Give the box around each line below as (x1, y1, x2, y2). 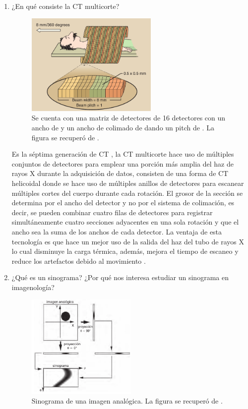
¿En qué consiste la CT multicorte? (11, 1, 120, 11)
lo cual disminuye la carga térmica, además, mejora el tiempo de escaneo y (11, 246, 239, 256)
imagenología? (11, 282, 55, 292)
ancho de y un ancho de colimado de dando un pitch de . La (31, 122, 214, 133)
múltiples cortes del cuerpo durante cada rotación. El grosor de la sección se (11, 187, 243, 198)
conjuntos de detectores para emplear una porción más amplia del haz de (11, 158, 234, 169)
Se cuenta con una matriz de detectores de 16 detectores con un (31, 113, 226, 123)
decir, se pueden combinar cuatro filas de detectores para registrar (11, 207, 213, 217)
